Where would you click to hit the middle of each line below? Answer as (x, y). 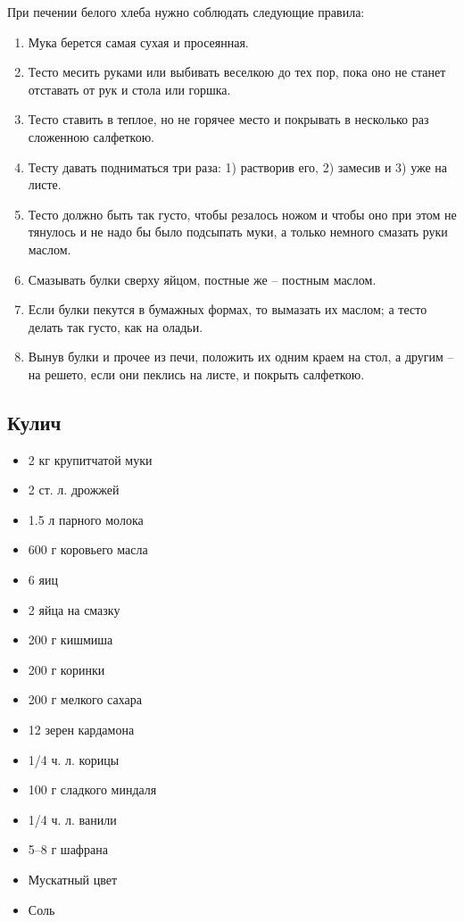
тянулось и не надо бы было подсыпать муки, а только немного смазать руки (238, 232)
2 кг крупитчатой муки (90, 459)
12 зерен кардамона (81, 730)
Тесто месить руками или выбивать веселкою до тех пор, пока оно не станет (237, 72)
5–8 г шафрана (68, 849)
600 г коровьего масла (88, 549)
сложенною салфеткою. (91, 136)
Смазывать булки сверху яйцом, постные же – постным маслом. (202, 279)
